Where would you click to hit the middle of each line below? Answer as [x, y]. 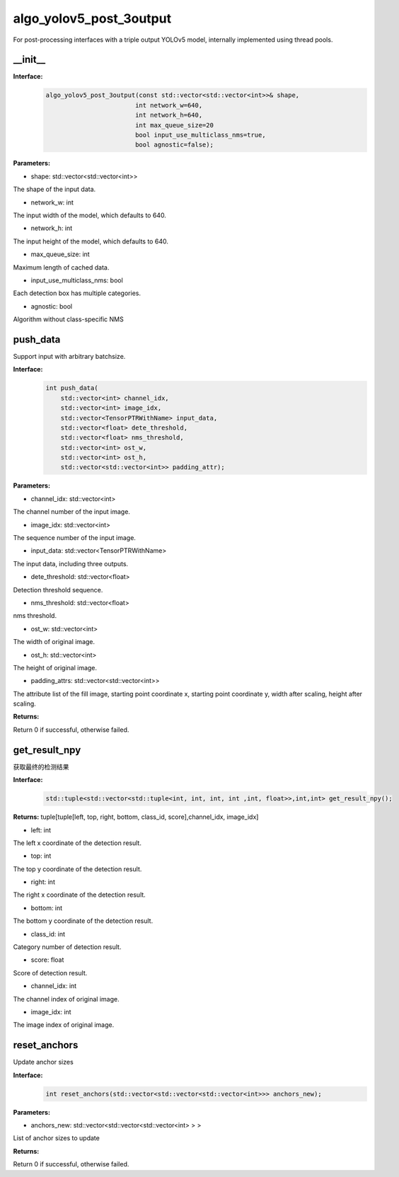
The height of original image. [55, 667]
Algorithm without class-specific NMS [68, 319]
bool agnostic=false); [174, 145]
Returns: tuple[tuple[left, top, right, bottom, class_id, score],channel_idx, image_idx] [136, 817]
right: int [43, 882]
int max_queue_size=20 [174, 125]
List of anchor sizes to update [57, 1138]
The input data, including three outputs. [71, 563]
